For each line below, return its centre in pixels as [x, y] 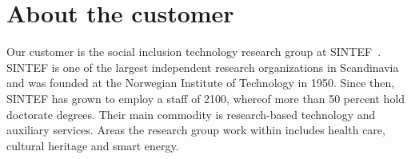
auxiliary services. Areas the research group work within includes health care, [196, 130]
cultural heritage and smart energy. [93, 145]
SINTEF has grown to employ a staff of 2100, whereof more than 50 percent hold [206, 98]
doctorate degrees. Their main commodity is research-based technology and [191, 114]
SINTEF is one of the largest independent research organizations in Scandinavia [203, 67]
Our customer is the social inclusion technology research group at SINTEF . [194, 52]
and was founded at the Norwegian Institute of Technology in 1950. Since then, [201, 83]
